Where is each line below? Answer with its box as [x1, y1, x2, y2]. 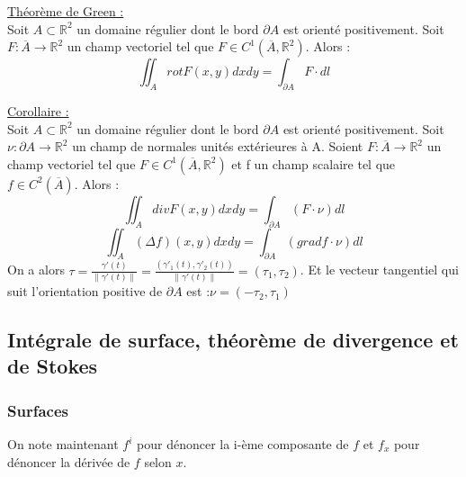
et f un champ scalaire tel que [231, 154, 396, 173]
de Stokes [7, 352, 98, 380]
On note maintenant [7, 435, 119, 454]
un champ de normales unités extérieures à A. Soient [72, 137, 363, 156]
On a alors [7, 260, 65, 279]
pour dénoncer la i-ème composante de [137, 435, 349, 454]
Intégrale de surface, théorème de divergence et [7, 326, 459, 354]
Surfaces [7, 399, 68, 421]
